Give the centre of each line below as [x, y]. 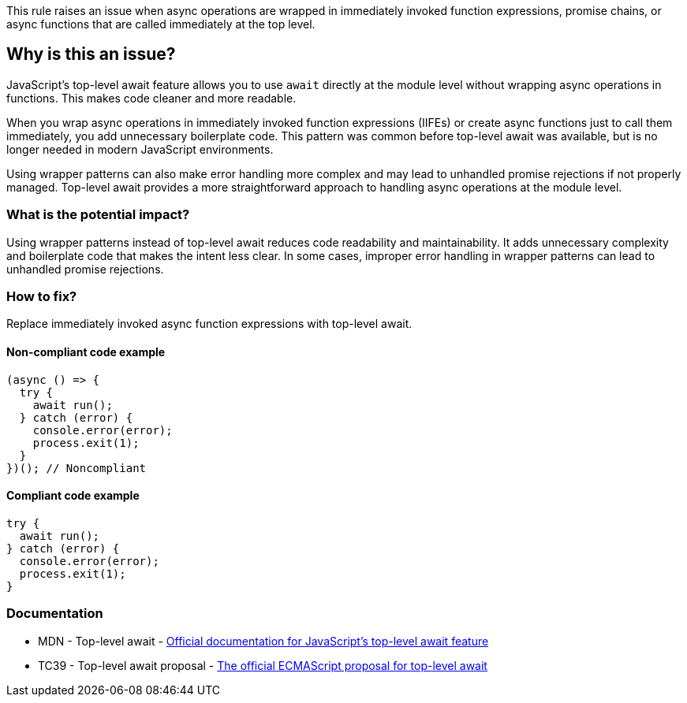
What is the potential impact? [98, 215]
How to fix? [42, 296]
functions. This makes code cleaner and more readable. [151, 98]
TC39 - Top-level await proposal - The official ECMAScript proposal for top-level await [263, 665]
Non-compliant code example [86, 351]
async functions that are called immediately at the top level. [161, 24]
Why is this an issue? [91, 54]
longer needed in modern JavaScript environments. [140, 149]
